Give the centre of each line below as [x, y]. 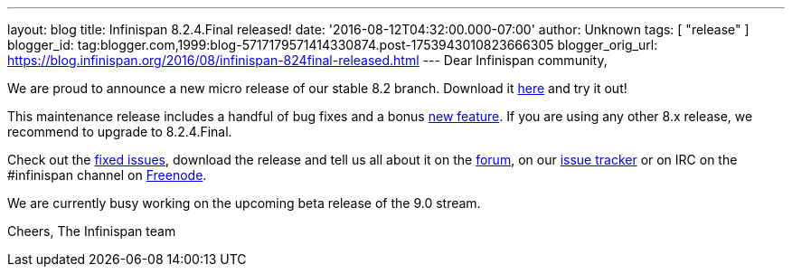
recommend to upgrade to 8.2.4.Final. [120, 132]
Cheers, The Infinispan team [92, 231]
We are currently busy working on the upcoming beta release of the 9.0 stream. [244, 203]
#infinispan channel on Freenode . [107, 175]
